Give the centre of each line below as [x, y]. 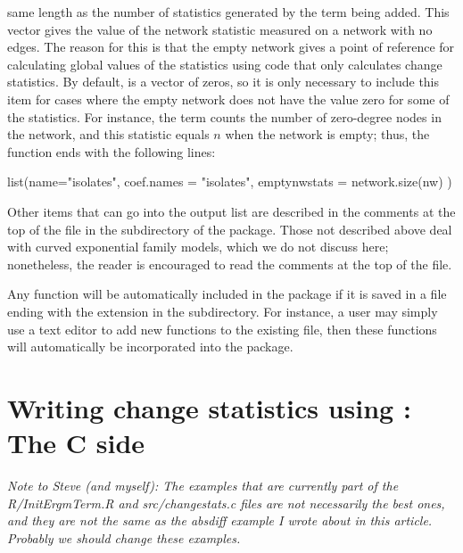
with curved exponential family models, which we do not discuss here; [198, 247]
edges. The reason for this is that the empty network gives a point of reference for [231, 47]
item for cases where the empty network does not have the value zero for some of [228, 99]
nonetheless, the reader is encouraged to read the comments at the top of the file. [230, 264]
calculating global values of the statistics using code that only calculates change [225, 64]
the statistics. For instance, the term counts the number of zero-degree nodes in [224, 116]
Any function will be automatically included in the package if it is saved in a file [227, 294]
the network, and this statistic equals [108, 134]
